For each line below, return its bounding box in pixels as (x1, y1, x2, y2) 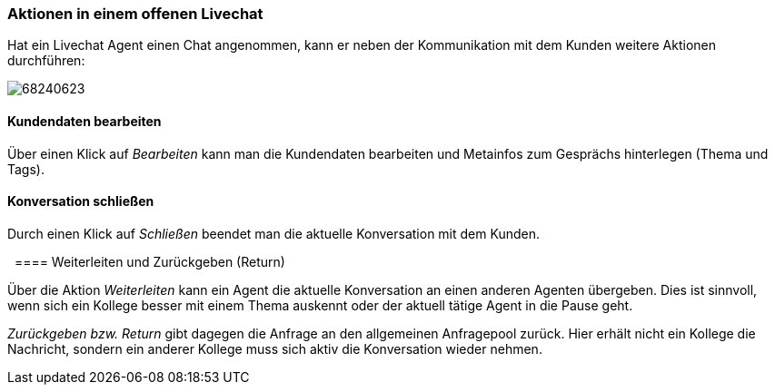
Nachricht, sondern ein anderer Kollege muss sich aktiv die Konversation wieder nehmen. (7, 340, 542, 357)
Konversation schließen (7, 193, 154, 210)
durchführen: (7, 53, 85, 69)
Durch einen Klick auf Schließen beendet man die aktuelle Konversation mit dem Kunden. (7, 225, 540, 241)
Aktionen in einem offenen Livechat (7, 5, 263, 23)
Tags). (7, 161, 45, 177)
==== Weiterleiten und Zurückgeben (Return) (14, 253, 285, 269)
